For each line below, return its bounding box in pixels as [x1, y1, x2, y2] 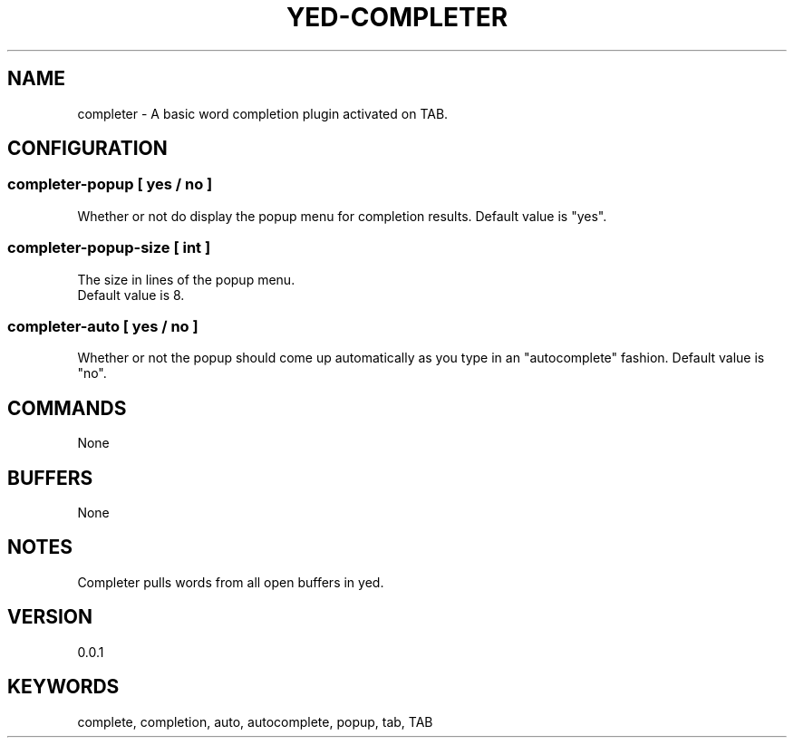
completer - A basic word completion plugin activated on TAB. [77, 105, 449, 121]
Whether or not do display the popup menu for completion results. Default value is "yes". [77, 208, 607, 224]
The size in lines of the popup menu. [77, 271, 295, 287]
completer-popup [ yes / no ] [7, 175, 213, 194]
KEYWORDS [7, 675, 120, 699]
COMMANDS [7, 396, 127, 420]
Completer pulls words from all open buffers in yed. [77, 574, 384, 590]
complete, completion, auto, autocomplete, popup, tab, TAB [77, 713, 433, 730]
